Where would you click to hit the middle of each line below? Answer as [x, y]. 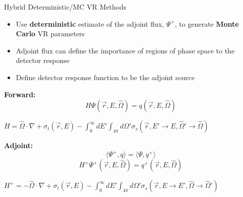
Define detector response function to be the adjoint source [105, 77]
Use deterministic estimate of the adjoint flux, [90, 23]
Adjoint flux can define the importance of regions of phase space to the [125, 50]
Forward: [20, 94]
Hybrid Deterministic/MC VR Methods [65, 7]
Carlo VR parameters [50, 34]
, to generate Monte [207, 23]
